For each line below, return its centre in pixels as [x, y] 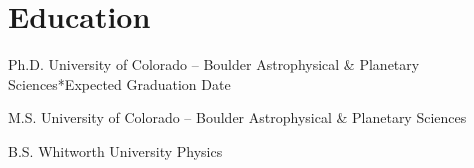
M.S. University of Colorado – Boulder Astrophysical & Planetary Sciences [237, 117]
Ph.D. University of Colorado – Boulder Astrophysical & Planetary [214, 64]
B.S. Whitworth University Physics [115, 150]
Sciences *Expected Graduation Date [119, 83]
